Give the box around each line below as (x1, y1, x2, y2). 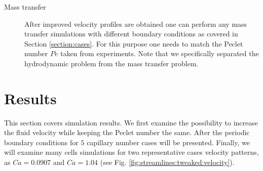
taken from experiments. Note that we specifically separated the (60, 48, 259, 59)
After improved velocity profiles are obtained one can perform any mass (24, 18, 247, 29)
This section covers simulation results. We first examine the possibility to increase (4, 117, 258, 127)
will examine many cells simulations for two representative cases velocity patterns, (4, 147, 259, 157)
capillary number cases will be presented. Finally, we (87, 137, 250, 147)
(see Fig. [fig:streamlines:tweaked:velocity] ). (100, 157, 235, 167)
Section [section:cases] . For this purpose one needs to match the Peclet (24, 38, 243, 49)
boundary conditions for (4, 137, 79, 147)
